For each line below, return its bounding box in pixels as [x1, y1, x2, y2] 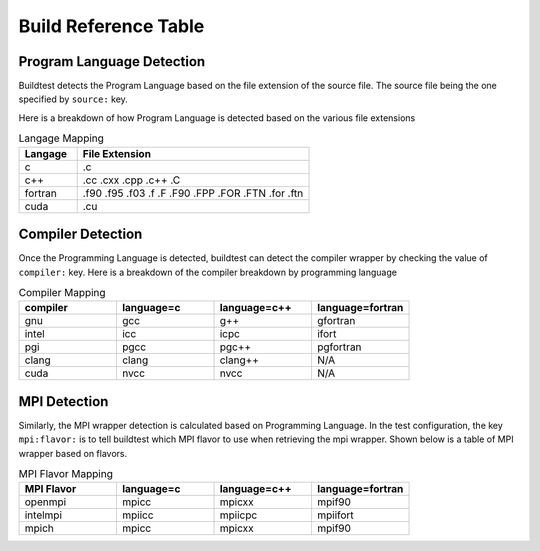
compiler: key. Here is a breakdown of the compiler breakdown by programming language [18, 266, 397, 278]
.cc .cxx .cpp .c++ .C [82, 173, 181, 187]
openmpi [24, 495, 67, 509]
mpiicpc [219, 508, 258, 522]
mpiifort [316, 508, 354, 522]
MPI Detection [18, 393, 109, 410]
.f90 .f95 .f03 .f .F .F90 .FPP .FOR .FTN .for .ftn [82, 186, 304, 200]
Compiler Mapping [18, 286, 106, 300]
